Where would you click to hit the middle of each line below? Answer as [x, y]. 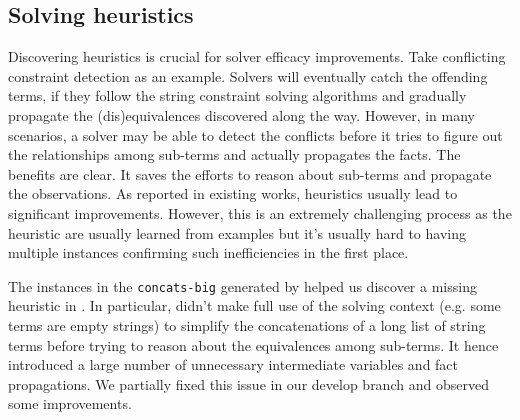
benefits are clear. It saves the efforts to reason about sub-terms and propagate [250, 173]
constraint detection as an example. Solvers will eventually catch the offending [248, 75]
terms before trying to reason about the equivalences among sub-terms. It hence [253, 344]
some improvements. [70, 403]
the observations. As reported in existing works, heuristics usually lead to [233, 193]
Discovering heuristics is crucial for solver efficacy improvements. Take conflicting [257, 56]
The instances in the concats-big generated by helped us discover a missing [242, 285]
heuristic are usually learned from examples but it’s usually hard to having [237, 232]
